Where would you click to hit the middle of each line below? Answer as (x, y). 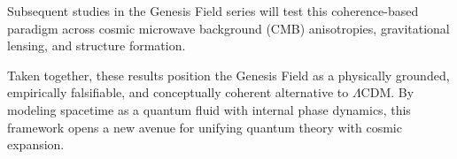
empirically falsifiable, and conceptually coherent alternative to (178, 92)
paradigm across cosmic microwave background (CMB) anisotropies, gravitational (228, 28)
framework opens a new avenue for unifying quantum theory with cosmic (205, 127)
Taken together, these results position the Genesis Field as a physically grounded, (228, 75)
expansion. (36, 144)
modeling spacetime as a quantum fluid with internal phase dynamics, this (209, 109)
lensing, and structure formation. (97, 45)
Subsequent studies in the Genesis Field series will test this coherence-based (213, 11)
